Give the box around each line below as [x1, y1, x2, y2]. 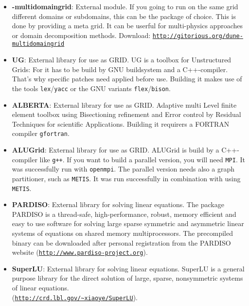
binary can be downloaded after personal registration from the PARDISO [12, 237, 231, 248]
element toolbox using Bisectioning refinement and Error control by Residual [12, 109, 241, 119]
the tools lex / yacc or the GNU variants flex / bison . [12, 83, 171, 93]
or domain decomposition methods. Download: [12, 30, 151, 40]
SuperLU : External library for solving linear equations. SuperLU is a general [12, 263, 245, 273]
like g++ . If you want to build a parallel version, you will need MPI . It [39, 154, 245, 164]
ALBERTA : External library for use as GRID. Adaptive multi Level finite [12, 99, 237, 110]
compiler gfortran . [12, 128, 70, 138]
